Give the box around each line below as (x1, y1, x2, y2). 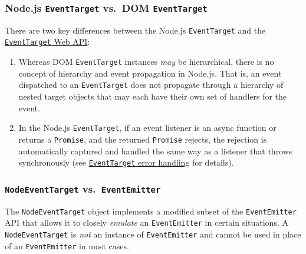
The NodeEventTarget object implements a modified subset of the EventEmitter (5, 204, 297, 217)
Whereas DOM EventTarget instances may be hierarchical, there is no (18, 55, 274, 68)
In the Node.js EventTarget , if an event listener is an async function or (18, 121, 277, 134)
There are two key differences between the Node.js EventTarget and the (5, 24, 266, 36)
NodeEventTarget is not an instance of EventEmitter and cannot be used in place (5, 227, 301, 240)
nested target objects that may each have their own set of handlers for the (18, 90, 287, 102)
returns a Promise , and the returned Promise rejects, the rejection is (18, 133, 267, 145)
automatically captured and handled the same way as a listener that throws (18, 144, 292, 157)
